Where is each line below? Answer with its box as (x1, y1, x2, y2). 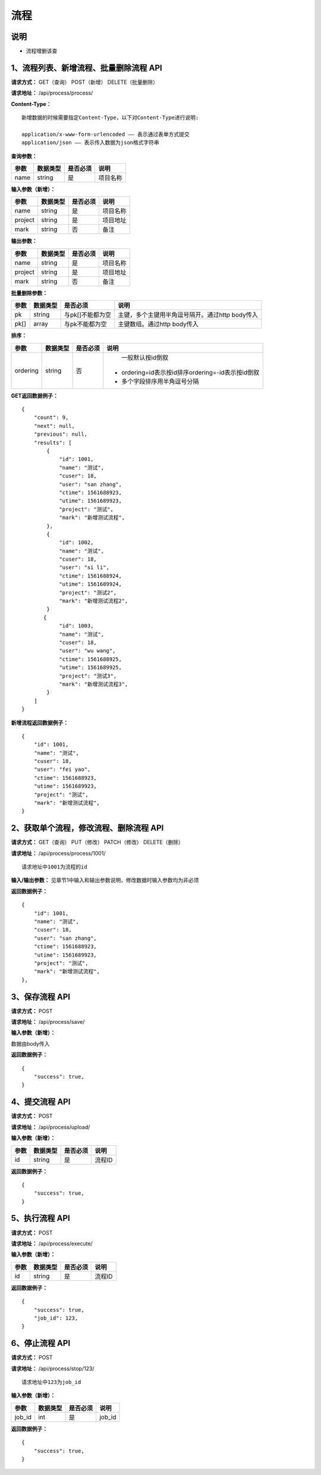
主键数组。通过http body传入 (118, 320, 199, 329)
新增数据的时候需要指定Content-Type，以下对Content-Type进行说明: (21, 114, 199, 121)
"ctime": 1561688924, (59, 572, 122, 579)
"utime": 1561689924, (59, 581, 122, 587)
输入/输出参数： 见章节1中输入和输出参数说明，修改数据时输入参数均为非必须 (11, 877, 199, 884)
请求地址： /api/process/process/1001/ (11, 849, 106, 857)
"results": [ (33, 439, 72, 446)
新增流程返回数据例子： (11, 719, 68, 726)
